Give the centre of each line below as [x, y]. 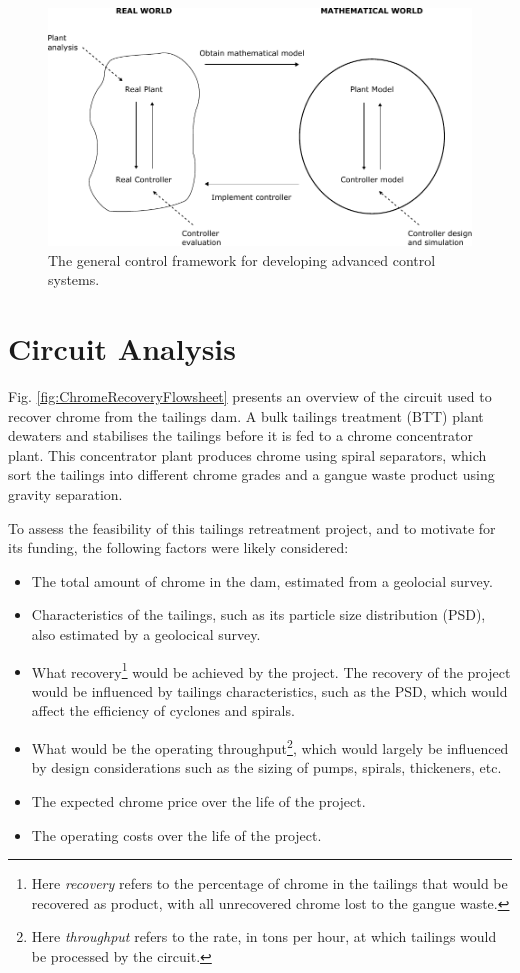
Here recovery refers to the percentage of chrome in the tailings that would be [269, 883]
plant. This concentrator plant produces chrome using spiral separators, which [247, 454]
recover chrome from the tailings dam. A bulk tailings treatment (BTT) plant [246, 415]
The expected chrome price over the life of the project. [198, 800]
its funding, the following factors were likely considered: [178, 547]
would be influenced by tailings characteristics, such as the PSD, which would [269, 690]
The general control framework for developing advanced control [242, 259]
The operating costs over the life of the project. [176, 834]
